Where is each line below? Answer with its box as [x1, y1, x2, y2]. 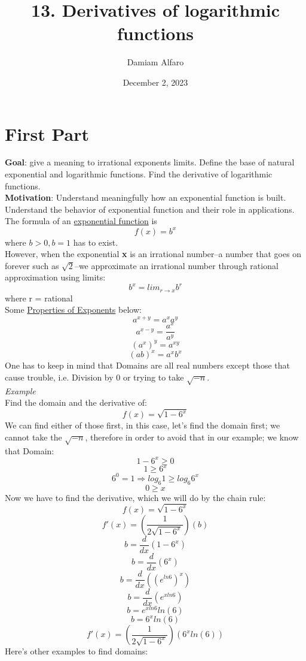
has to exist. [73, 236, 118, 248]
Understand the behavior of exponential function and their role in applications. [5, 203, 295, 215]
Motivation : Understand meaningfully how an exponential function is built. [5, 191, 286, 204]
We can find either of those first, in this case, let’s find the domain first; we [5, 419, 280, 431]
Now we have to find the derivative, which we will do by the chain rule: [5, 491, 266, 503]
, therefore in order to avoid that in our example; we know [85, 431, 299, 443]
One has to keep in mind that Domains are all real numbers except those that [5, 359, 290, 372]
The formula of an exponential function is [5, 215, 157, 227]
